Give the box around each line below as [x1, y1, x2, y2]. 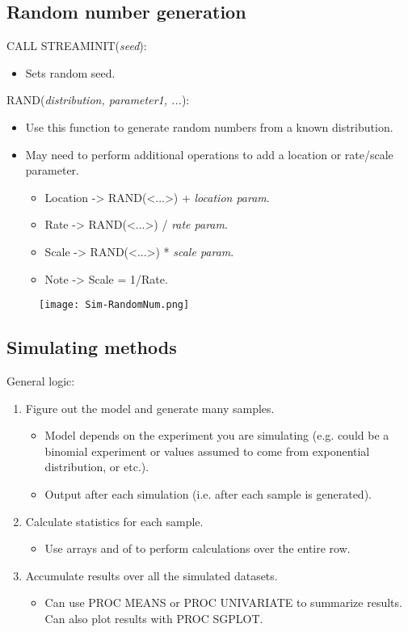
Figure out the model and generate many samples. [25, 399, 275, 416]
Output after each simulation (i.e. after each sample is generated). [44, 485, 372, 502]
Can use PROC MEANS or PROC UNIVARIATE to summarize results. [44, 594, 402, 611]
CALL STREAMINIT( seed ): [6, 37, 147, 54]
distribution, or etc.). [44, 458, 149, 475]
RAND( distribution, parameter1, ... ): [6, 91, 190, 108]
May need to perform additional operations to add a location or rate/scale [25, 145, 393, 162]
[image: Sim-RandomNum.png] [39, 299, 190, 311]
